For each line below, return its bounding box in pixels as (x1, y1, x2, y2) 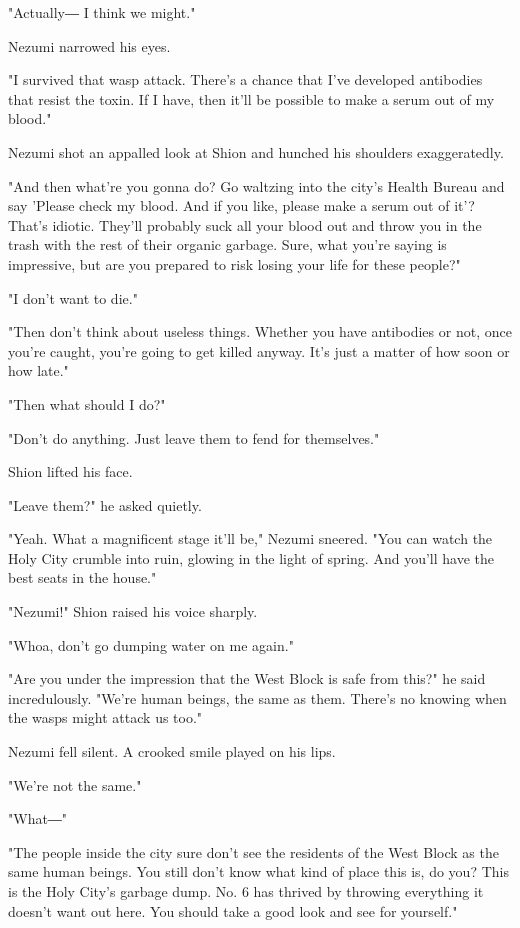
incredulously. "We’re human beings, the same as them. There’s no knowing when (8, 687, 507, 708)
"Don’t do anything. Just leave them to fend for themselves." (8, 427, 380, 448)
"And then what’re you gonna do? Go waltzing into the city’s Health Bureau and (8, 175, 505, 196)
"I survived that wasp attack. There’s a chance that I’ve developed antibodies (8, 69, 483, 90)
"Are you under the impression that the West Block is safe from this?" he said (8, 668, 486, 689)
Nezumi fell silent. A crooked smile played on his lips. (8, 741, 336, 762)
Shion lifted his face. (8, 461, 133, 482)
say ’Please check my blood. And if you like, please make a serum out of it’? (8, 195, 475, 216)
